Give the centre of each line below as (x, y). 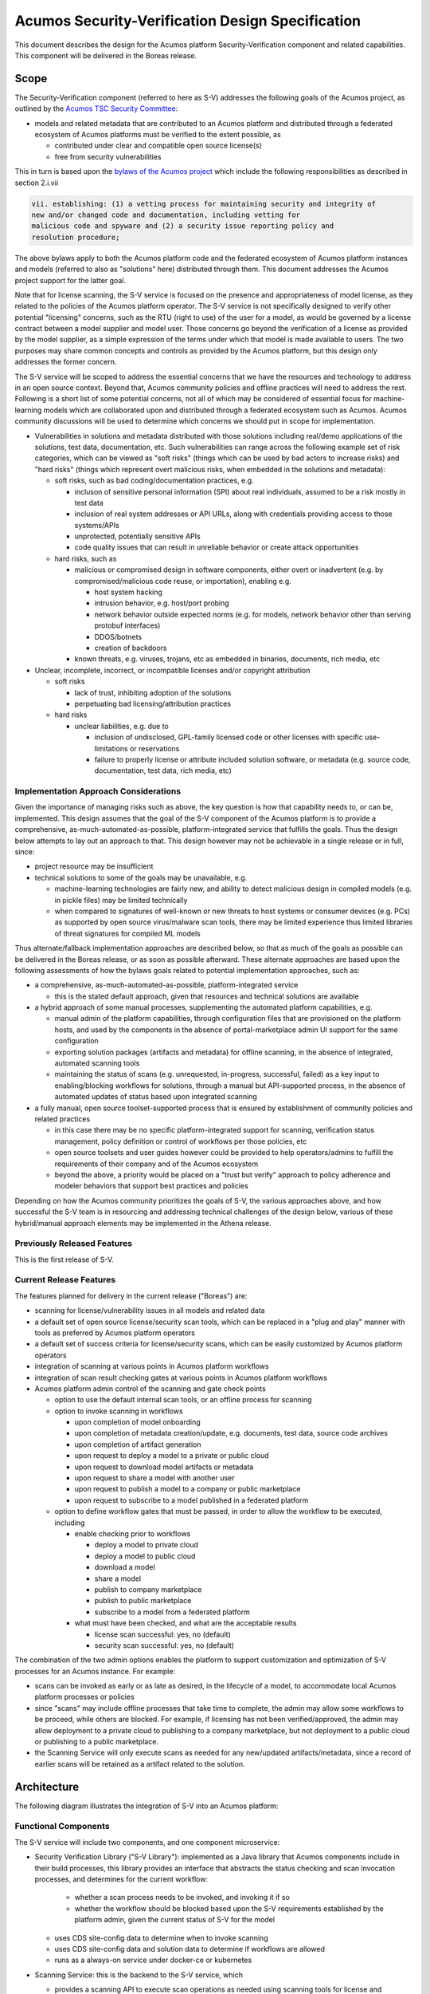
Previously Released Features (74, 1243)
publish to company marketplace (148, 1589)
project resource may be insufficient (94, 866)
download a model (125, 1567)
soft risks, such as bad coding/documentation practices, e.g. (154, 481)
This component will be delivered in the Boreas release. (106, 55)
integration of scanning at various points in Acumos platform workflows (152, 1366)
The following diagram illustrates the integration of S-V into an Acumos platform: (147, 1806)
